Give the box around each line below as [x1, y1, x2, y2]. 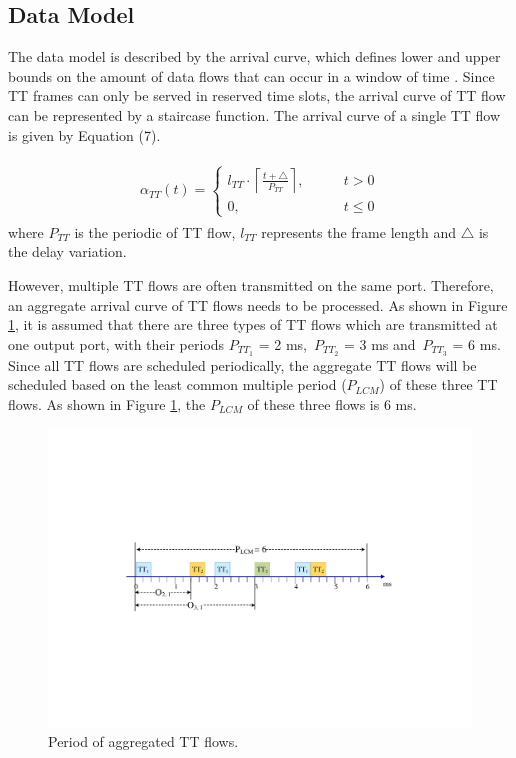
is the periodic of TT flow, [74, 221, 236, 242]
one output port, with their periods [8, 333, 225, 354]
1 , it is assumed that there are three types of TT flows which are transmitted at [8, 314, 498, 335]
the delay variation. [8, 241, 127, 262]
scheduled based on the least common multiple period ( [8, 374, 347, 395]
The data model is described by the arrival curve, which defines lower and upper [8, 46, 501, 67]
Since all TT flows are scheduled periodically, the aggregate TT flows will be [8, 354, 477, 375]
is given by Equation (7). [8, 124, 161, 145]
